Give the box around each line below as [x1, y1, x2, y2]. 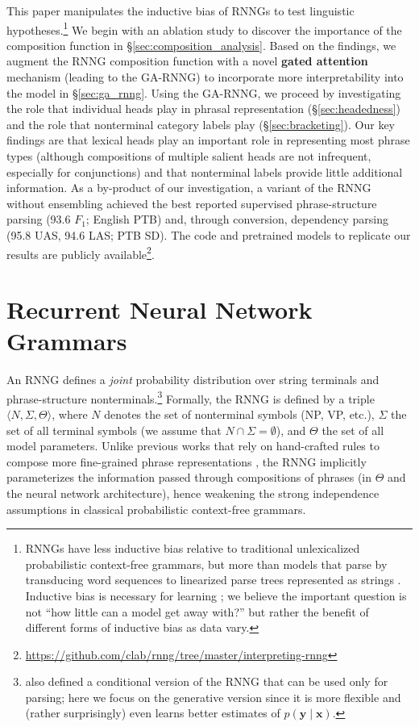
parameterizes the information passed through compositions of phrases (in [6, 469, 372, 486]
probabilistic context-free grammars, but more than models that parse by [25, 555, 388, 572]
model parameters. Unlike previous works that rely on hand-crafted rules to [6, 437, 380, 454]
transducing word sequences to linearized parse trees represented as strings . [25, 571, 401, 588]
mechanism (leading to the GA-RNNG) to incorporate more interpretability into [6, 69, 404, 86]
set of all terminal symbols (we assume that [6, 421, 222, 438]
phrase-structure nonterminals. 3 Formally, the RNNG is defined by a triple [6, 387, 375, 407]
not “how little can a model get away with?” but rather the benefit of [25, 603, 369, 620]
